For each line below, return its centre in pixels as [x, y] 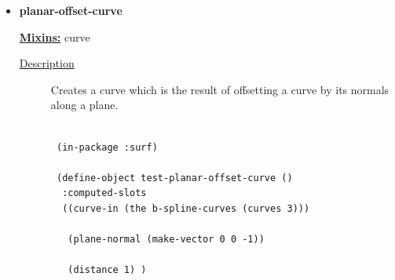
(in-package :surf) [107, 147]
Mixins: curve [55, 36]
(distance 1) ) [107, 270]
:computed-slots [104, 193]
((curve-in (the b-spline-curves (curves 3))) [186, 208]
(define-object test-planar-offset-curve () [174, 178]
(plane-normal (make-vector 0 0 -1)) [166, 240]
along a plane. [84, 105]
